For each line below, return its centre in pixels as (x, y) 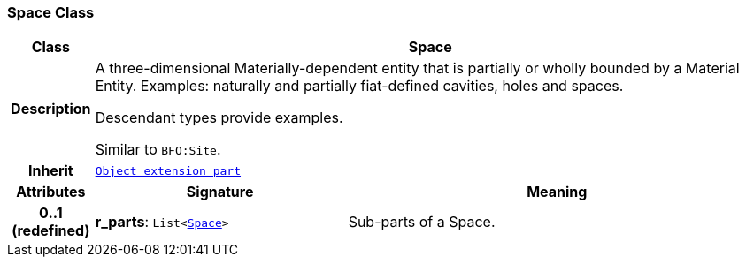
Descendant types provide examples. (219, 118)
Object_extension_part (168, 170)
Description (51, 109)
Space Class (51, 12)
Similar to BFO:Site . (158, 150)
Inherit (50, 171)
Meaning (557, 192)
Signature (220, 192)
